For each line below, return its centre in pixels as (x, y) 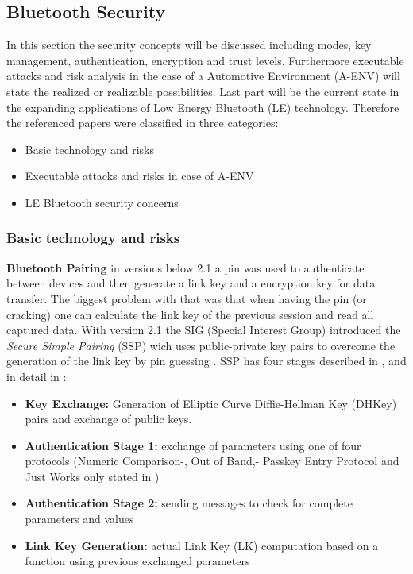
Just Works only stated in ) (92, 476)
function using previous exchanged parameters (137, 561)
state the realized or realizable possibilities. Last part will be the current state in (203, 91)
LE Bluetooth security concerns (102, 202)
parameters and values (79, 519)
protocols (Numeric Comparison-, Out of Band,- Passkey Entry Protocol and (212, 461)
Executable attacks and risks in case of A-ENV (139, 176)
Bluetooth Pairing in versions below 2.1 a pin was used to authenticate (185, 267)
